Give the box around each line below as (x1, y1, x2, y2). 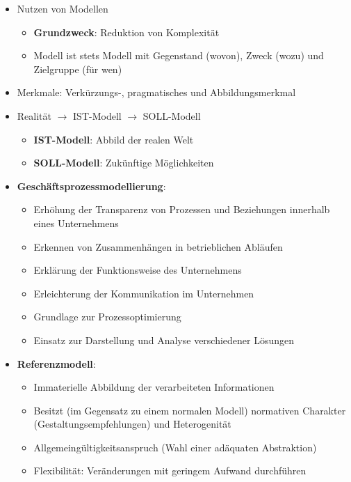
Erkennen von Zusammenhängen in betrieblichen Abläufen (33, 239, 283, 254)
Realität (17, 108, 51, 123)
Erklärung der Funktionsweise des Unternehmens (33, 263, 242, 277)
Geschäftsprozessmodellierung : (17, 178, 166, 193)
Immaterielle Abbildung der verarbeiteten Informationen (33, 380, 275, 394)
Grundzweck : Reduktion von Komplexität (33, 24, 220, 39)
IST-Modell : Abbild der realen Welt (33, 132, 194, 146)
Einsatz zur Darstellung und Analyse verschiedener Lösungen (33, 332, 295, 347)
